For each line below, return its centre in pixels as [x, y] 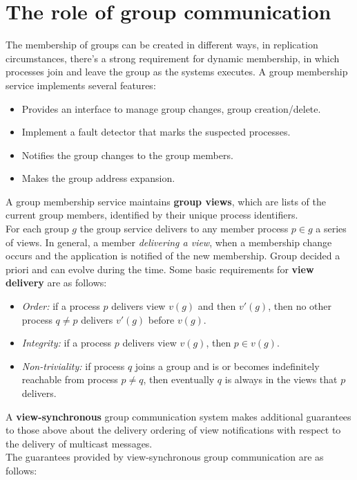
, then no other [300, 306]
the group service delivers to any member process [184, 229]
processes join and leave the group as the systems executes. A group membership [177, 72]
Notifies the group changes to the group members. [127, 155]
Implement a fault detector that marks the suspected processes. [156, 132]
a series [331, 229]
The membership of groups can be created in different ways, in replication [162, 45]
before [161, 319]
